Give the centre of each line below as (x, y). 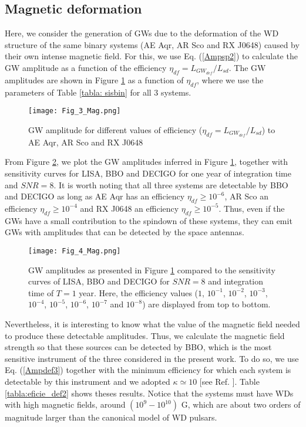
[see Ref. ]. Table (229, 381)
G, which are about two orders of (241, 404)
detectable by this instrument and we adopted (88, 381)
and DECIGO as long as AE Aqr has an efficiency (95, 196)
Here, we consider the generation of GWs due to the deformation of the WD (142, 33)
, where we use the (230, 79)
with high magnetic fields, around (65, 404)
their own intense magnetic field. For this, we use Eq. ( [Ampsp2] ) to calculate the (151, 56)
